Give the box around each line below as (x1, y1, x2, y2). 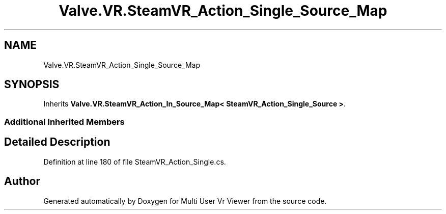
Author (4, 175, 40, 188)
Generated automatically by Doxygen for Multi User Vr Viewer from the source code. (43, 196, 327, 205)
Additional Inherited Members (4, 116, 125, 127)
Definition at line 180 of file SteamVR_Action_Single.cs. (43, 157, 226, 166)
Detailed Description (4, 136, 110, 149)
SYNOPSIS (4, 78, 60, 91)
